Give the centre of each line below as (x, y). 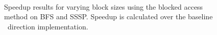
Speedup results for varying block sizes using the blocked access (104, 6)
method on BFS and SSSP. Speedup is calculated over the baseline (108, 16)
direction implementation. (48, 26)
